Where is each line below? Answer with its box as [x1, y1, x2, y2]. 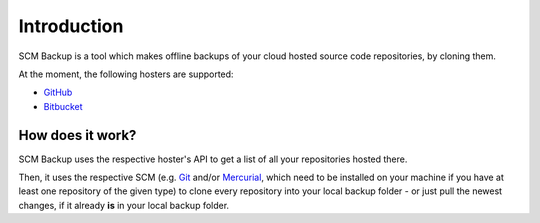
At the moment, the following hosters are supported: [18, 68, 234, 80]
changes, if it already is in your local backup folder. [18, 199, 230, 211]
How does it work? [18, 126, 137, 144]
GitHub [43, 86, 73, 99]
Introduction [18, 15, 124, 37]
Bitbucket [43, 100, 84, 112]
